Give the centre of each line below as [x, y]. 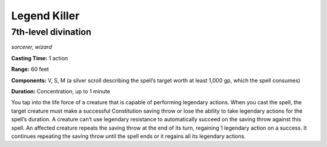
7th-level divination [51, 32]
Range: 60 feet [30, 69]
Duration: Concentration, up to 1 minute [61, 91]
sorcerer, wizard [31, 47]
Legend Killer [45, 16]
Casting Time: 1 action [40, 58]
